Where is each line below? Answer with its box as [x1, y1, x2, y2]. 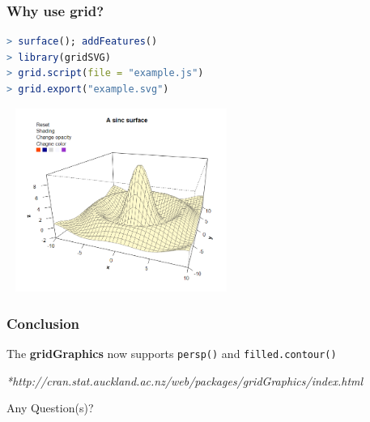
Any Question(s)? [6, 399, 94, 416]
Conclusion [6, 313, 79, 333]
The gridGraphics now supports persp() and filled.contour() [6, 345, 337, 362]
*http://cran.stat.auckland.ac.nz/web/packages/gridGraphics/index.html [6, 372, 364, 389]
